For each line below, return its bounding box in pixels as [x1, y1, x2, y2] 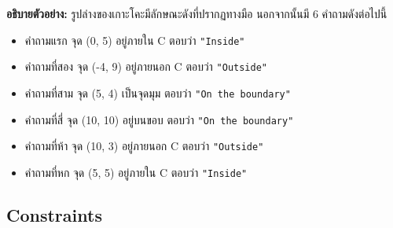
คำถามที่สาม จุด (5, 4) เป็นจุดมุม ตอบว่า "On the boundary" [24, 84, 291, 101]
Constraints [6, 202, 102, 226]
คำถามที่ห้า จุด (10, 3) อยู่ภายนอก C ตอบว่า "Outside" [24, 138, 264, 154]
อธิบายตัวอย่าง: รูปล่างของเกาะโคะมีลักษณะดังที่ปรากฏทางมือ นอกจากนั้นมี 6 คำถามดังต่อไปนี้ [6, 6, 387, 21]
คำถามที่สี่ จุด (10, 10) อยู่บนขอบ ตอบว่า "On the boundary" [24, 111, 294, 127]
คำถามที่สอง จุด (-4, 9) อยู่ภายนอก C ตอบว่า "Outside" [24, 58, 268, 75]
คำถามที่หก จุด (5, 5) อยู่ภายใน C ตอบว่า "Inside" [24, 164, 248, 180]
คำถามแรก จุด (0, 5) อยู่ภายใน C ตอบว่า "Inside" [24, 31, 245, 48]
